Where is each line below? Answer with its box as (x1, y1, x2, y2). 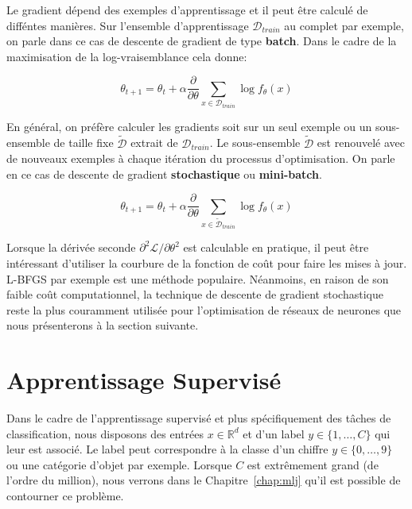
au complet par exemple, (284, 17, 404, 33)
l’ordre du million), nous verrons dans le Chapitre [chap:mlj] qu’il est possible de (6, 472, 401, 488)
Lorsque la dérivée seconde (6, 239, 136, 256)
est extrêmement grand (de (247, 456, 379, 472)
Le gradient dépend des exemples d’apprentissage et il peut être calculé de (6, 2, 368, 17)
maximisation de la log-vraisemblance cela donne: (6, 48, 247, 64)
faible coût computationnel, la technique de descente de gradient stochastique (6, 286, 383, 303)
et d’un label (243, 425, 305, 442)
